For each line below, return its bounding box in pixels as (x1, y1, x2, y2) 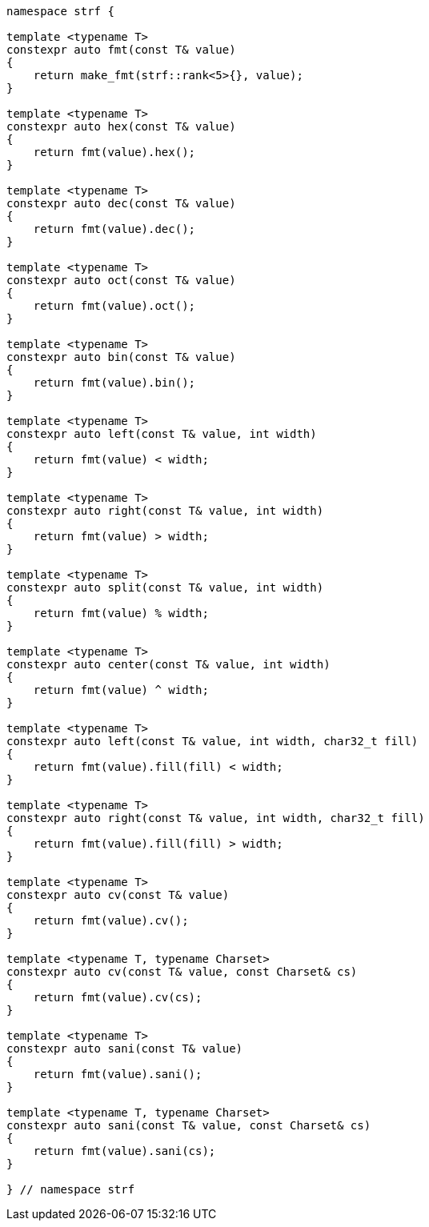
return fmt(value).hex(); (33, 146, 196, 158)
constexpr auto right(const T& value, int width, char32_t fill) (6, 812, 425, 824)
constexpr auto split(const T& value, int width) (6, 581, 324, 594)
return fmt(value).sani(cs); (33, 1145, 216, 1157)
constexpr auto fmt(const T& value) (6, 43, 236, 56)
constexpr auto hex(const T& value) (6, 120, 236, 133)
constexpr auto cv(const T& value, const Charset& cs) (6, 965, 358, 978)
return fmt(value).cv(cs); (33, 991, 202, 1004)
